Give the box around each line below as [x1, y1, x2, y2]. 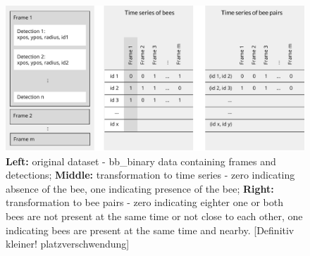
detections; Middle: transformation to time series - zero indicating [6, 167, 295, 182]
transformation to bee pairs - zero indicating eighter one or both [6, 195, 283, 210]
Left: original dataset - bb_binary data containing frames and [6, 153, 276, 168]
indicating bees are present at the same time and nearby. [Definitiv [6, 222, 294, 237]
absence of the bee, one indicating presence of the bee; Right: [6, 181, 274, 196]
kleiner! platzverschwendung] [6, 236, 130, 251]
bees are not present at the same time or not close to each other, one [6, 209, 303, 223]
